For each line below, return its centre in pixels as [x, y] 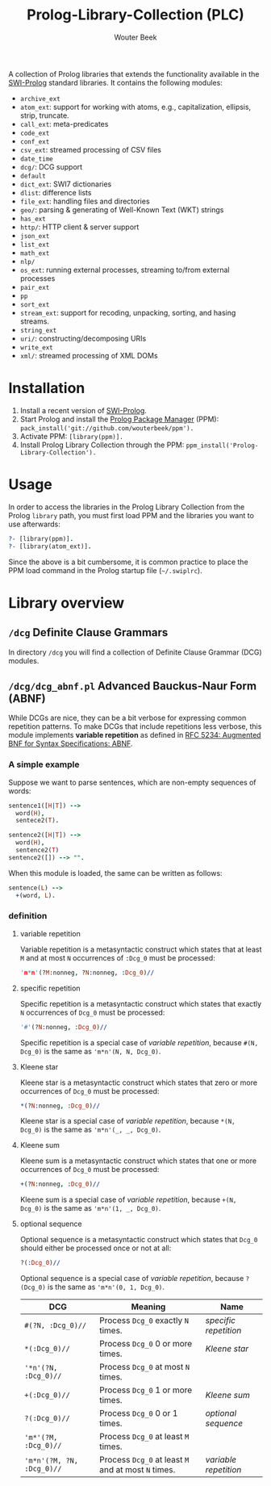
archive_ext [40, 98]
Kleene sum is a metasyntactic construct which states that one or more [138, 1161]
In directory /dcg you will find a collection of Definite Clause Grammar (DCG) [135, 652]
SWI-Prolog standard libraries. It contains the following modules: [116, 82]
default [33, 176]
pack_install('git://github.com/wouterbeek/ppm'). [107, 428]
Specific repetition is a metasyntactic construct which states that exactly [141, 1003]
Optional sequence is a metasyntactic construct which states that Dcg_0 [139, 1240]
